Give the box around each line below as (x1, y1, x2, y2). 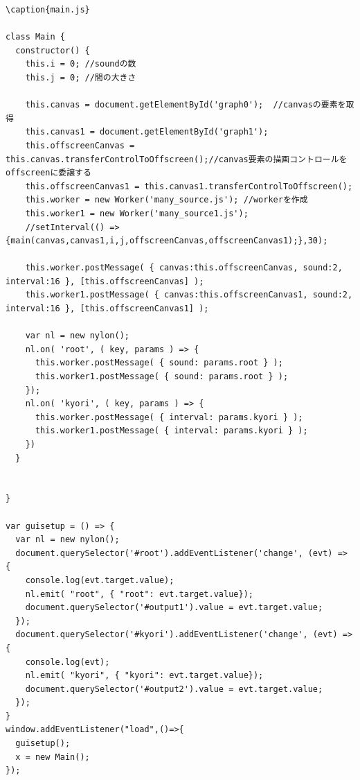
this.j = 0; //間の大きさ (25, 72, 136, 83)
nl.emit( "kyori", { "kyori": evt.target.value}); (25, 670, 264, 681)
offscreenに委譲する (6, 168, 91, 178)
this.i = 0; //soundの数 (25, 59, 136, 69)
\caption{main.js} (6, 5, 90, 15)
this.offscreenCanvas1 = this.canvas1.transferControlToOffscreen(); (25, 181, 353, 191)
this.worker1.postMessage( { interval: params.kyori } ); (35, 426, 308, 436)
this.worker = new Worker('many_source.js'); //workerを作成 (25, 195, 308, 205)
